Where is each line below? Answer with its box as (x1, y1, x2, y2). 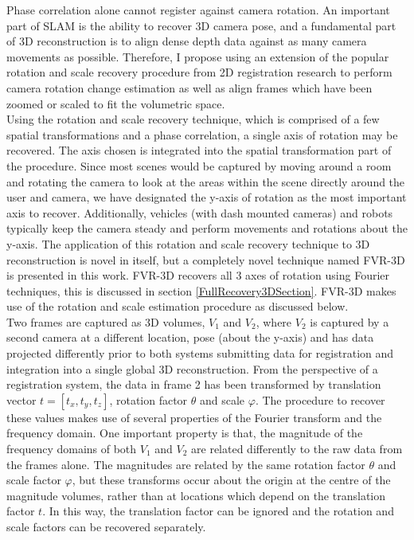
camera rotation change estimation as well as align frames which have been (6, 79, 373, 96)
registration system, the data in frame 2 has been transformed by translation (6, 376, 381, 393)
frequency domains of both (6, 440, 137, 457)
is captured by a (310, 313, 389, 330)
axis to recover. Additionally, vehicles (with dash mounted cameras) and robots (6, 204, 393, 221)
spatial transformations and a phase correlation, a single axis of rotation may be (6, 126, 398, 143)
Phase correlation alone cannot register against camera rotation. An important (6, 2, 390, 18)
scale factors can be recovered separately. (6, 518, 206, 534)
